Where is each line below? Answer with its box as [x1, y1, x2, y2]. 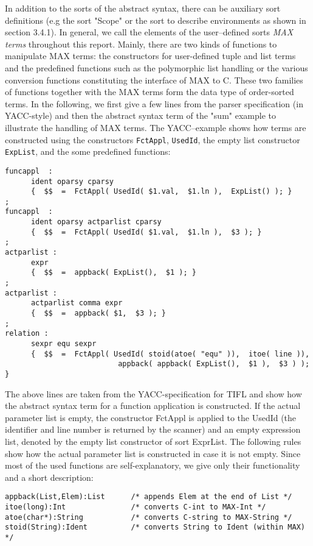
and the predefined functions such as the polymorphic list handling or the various [5, 61, 308, 74]
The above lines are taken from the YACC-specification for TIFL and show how [5, 387, 302, 400]
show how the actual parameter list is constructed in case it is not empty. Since [5, 447, 301, 459]
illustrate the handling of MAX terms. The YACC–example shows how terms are [5, 121, 306, 133]
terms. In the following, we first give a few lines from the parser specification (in [5, 97, 303, 110]
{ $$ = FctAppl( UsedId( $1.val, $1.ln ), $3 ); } [30, 227, 262, 236]
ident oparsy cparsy [30, 177, 114, 186]
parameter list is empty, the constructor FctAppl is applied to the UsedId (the [5, 411, 297, 424]
